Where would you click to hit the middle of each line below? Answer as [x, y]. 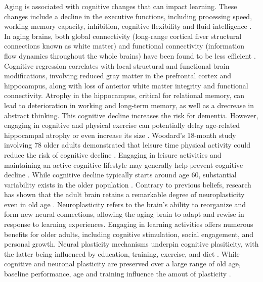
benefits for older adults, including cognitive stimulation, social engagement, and [129, 234]
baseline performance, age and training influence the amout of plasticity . [118, 274]
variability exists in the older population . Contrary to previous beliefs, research [128, 184]
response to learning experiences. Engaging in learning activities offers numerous [129, 224]
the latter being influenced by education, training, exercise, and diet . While [122, 253]
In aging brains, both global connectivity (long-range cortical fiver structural [123, 36]
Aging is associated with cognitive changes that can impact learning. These [121, 6]
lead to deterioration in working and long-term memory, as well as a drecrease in [129, 105]
